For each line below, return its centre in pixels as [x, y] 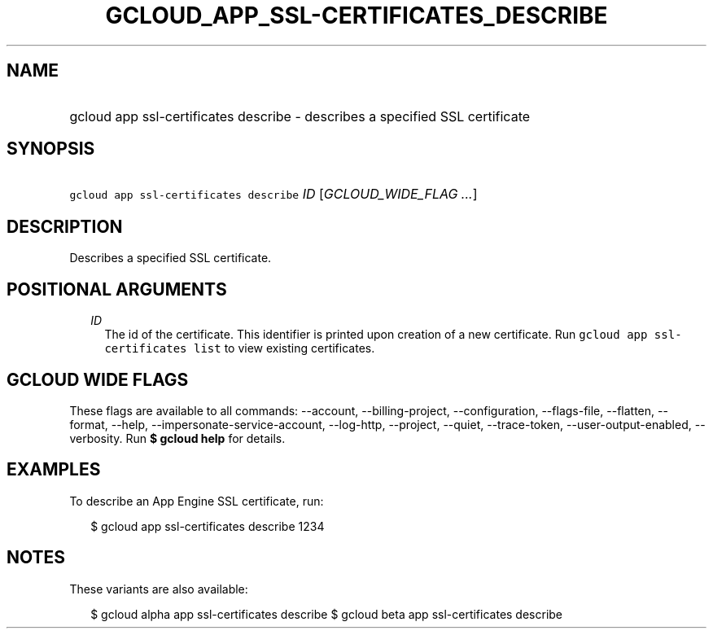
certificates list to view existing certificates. [240, 348]
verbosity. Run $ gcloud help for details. [177, 438]
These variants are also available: [159, 589]
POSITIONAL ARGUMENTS [117, 289]
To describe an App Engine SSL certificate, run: [197, 501]
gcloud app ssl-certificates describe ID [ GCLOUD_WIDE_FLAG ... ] [273, 194]
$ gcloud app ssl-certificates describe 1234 [208, 526]
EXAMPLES [54, 470]
